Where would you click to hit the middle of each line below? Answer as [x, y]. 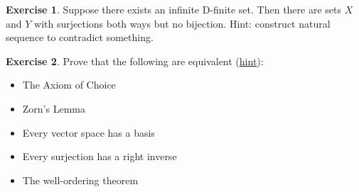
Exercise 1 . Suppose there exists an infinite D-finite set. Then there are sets [174, 9]
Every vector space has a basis [89, 132]
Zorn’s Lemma [54, 108]
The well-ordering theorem [80, 180]
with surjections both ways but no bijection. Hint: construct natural [182, 23]
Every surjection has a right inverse [100, 156]
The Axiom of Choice [69, 85]
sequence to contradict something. [80, 37]
